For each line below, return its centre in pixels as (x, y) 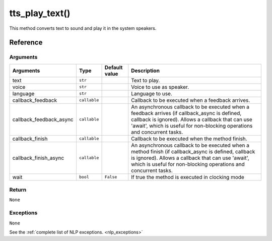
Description (145, 71)
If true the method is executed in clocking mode (188, 177)
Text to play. (146, 80)
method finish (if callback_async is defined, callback (193, 151)
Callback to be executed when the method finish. (189, 139)
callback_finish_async (38, 158)
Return (18, 190)
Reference (26, 43)
